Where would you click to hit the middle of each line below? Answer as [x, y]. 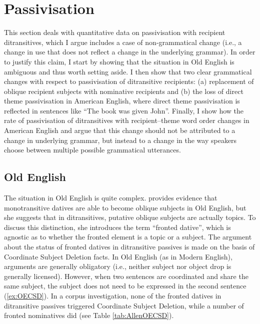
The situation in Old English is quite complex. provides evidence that [111, 198]
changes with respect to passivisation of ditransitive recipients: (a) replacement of [129, 81]
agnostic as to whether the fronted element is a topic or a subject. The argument [128, 237]
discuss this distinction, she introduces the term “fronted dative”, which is [117, 227]
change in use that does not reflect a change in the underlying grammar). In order [130, 52]
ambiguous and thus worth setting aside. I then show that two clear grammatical [128, 71]
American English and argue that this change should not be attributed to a [120, 130]
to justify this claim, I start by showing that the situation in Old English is [119, 61]
